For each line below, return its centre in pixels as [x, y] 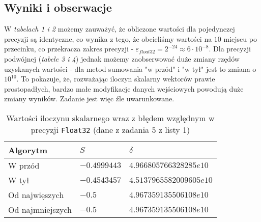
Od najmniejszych [40, 209]
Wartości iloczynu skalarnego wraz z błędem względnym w [110, 118]
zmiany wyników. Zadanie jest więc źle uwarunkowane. [89, 99]
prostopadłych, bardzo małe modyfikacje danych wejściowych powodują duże [124, 88]
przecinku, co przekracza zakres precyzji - [69, 49]
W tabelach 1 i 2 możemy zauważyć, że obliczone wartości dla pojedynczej [120, 29]
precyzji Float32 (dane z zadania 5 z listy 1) [110, 129]
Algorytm [28, 150]
